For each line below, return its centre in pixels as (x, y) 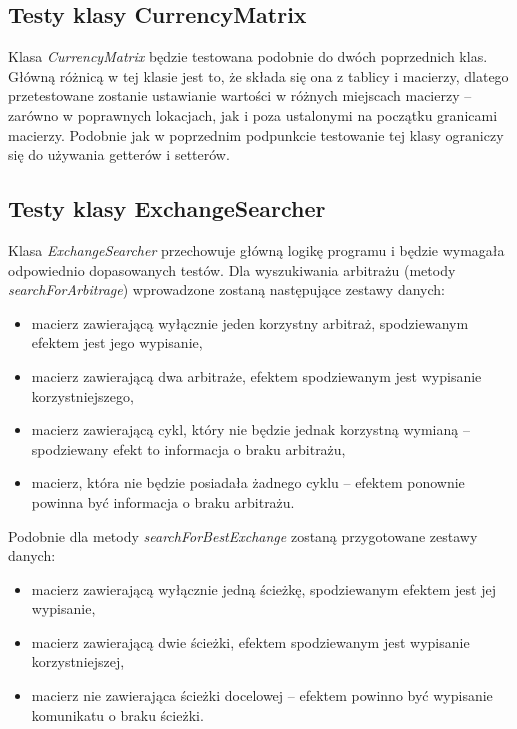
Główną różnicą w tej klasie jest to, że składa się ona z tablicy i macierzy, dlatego (258, 75)
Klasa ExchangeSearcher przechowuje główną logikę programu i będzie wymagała (256, 249)
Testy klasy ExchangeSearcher (167, 208)
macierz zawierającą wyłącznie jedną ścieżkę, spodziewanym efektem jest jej (263, 588)
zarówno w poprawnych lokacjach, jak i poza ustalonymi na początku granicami (253, 114)
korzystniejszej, (78, 661)
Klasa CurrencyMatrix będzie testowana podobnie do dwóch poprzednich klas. (248, 56)
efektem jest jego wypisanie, (117, 342)
